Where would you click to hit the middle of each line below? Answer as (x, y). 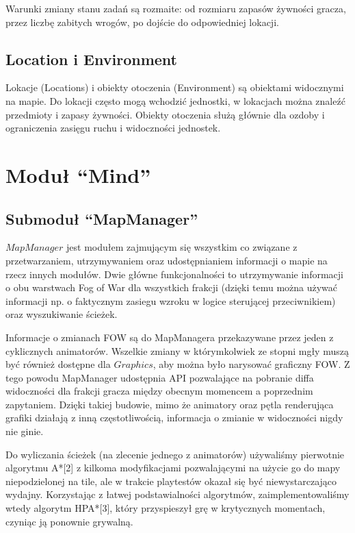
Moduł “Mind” (78, 174)
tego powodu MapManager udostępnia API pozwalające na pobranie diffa (160, 377)
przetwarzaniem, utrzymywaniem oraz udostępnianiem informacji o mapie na (167, 260)
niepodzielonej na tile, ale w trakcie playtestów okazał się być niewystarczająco (171, 481)
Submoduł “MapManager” (102, 218)
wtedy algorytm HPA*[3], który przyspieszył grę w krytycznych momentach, (166, 508)
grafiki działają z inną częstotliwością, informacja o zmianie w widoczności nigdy (174, 418)
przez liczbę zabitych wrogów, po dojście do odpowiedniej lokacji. (142, 22)
